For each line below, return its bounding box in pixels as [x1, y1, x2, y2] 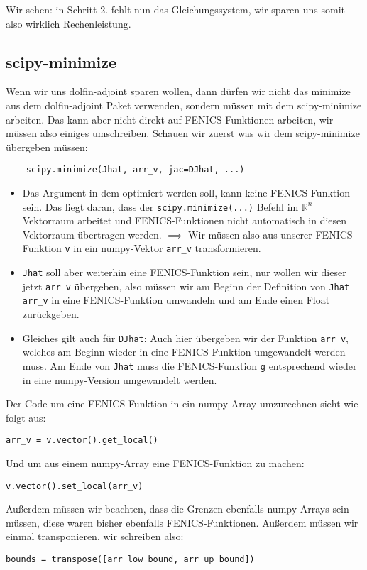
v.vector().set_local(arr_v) [6, 481, 143, 491]
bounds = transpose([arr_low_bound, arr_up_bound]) [6, 554, 255, 565]
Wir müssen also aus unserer [188, 226, 312, 241]
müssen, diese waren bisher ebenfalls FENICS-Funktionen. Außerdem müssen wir [6, 515, 358, 530]
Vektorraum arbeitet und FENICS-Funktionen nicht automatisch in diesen [22, 213, 347, 228]
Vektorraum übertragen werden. [22, 226, 162, 241]
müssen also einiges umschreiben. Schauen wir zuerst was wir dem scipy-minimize [6, 126, 360, 141]
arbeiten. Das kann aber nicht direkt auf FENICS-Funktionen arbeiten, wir [6, 111, 334, 126]
